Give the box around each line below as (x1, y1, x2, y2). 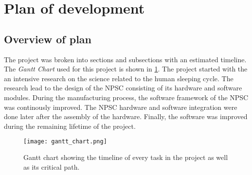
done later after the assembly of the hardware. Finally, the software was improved (4, 111, 248, 122)
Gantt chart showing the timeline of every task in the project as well (23, 152, 228, 162)
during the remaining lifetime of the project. (4, 121, 136, 131)
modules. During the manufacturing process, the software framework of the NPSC (4, 92, 249, 102)
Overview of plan (4, 31, 92, 46)
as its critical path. (23, 161, 80, 172)
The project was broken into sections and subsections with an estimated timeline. (4, 54, 247, 64)
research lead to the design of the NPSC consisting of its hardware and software (4, 83, 242, 93)
